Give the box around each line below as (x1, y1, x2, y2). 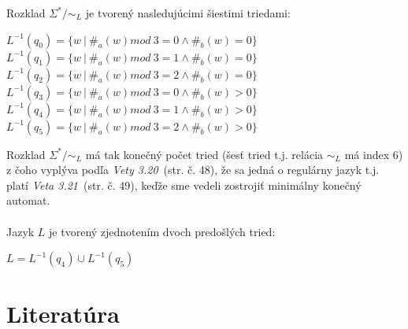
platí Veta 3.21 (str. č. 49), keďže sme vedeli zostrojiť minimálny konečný (6, 176, 362, 193)
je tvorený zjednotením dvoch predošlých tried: (49, 223, 276, 239)
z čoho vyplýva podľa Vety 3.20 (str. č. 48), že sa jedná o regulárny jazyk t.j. (6, 161, 380, 178)
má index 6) (344, 146, 403, 162)
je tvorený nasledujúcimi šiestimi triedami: (85, 5, 291, 20)
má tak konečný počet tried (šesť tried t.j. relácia (85, 146, 324, 162)
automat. (6, 192, 50, 209)
